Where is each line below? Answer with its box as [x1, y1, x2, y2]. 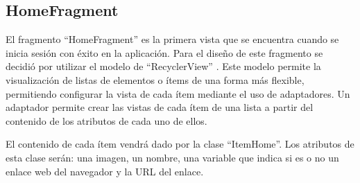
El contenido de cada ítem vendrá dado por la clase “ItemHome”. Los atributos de [6, 137, 354, 151]
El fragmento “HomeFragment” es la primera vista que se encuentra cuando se [6, 32, 339, 46]
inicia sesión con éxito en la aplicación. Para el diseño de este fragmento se [6, 45, 323, 60]
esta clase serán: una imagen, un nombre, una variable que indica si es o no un [6, 150, 339, 164]
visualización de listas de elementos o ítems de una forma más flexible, [6, 72, 305, 87]
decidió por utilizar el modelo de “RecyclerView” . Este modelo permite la [6, 59, 321, 73]
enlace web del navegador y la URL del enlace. [6, 164, 204, 178]
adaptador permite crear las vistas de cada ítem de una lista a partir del [6, 100, 314, 114]
